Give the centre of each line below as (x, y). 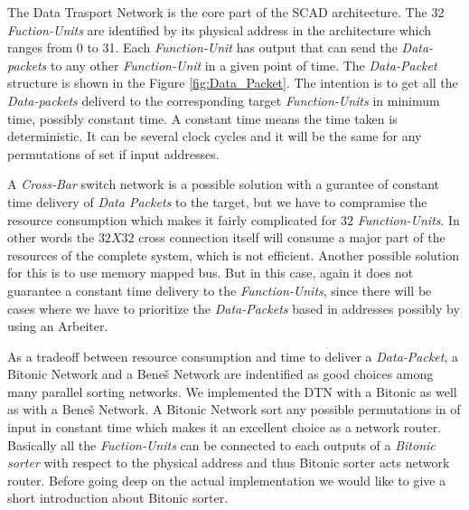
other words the (51, 237)
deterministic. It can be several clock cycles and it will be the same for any (215, 136)
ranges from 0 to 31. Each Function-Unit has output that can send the (202, 47)
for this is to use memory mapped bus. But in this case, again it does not (211, 273)
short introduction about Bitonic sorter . (118, 498)
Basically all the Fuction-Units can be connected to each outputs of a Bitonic (221, 444)
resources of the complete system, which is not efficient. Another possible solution (234, 255)
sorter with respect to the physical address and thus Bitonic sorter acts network (229, 463)
